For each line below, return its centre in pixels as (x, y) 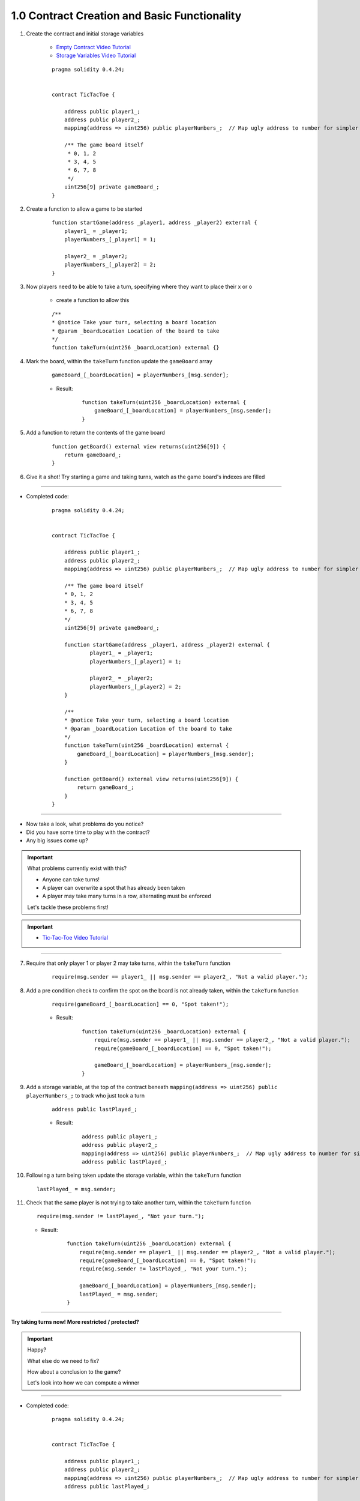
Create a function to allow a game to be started (84, 209)
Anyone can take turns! (71, 879)
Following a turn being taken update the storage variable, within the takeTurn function (134, 1175)
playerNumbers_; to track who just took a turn (85, 1095)
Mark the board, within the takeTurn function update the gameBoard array (119, 361)
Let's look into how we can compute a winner (83, 1383)
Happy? (37, 1350)
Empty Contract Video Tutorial (94, 47)
